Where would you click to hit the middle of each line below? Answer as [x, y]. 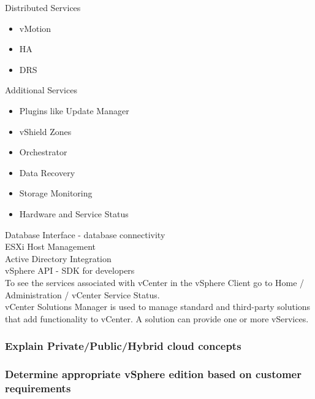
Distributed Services [43, 7]
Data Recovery [47, 172]
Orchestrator [43, 152]
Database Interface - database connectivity [85, 234]
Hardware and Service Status [74, 213]
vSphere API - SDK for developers [70, 270]
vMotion [35, 28]
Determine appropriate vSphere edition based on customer [153, 374]
